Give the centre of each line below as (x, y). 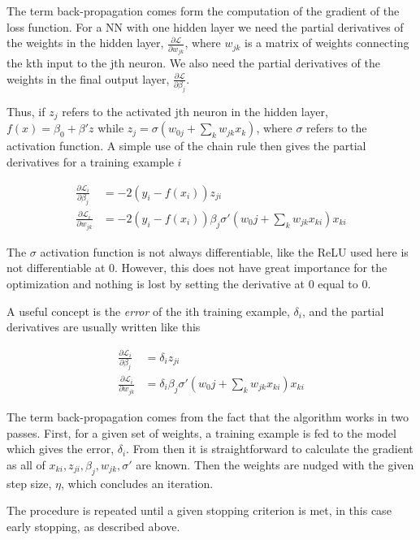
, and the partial (343, 311)
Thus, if (26, 111)
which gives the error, (61, 449)
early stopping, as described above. (93, 526)
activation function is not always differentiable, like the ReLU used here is (224, 251)
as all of (26, 464)
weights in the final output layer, (88, 78)
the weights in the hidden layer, (85, 43)
